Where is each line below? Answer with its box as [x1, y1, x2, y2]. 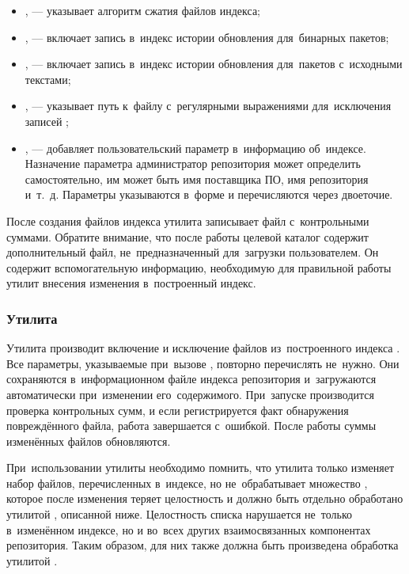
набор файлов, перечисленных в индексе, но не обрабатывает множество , [6, 474, 368, 491]
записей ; [25, 112, 69, 129]
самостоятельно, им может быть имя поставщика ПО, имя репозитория [25, 170, 369, 187]
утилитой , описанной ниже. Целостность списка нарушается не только [6, 506, 353, 523]
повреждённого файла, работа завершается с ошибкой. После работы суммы [6, 417, 377, 434]
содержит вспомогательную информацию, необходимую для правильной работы [6, 259, 392, 276]
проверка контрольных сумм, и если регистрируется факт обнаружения [6, 401, 349, 418]
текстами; [25, 70, 71, 87]
